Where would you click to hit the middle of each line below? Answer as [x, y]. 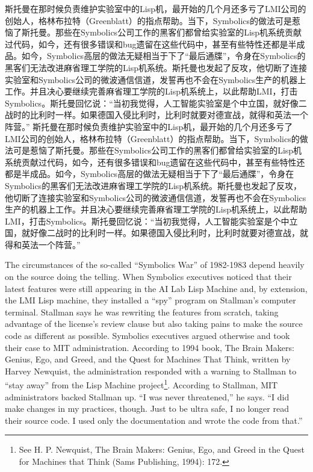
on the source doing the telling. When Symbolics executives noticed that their [148, 277]
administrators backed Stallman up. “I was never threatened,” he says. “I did [147, 396]
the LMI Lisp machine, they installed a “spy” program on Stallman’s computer [150, 300]
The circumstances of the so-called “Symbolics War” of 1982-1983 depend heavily [155, 265]
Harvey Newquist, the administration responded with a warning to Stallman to [151, 371]
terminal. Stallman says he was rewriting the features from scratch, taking [142, 312]
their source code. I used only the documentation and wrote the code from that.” [154, 420]
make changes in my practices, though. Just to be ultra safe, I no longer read [147, 408]
